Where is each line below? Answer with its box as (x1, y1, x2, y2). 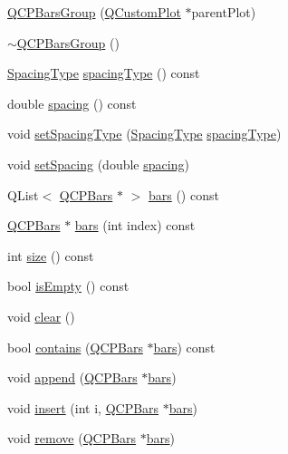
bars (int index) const (74, 216, 196, 235)
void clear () (7, 306, 75, 325)
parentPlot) (191, 3, 256, 21)
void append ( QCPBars (7, 368, 138, 387)
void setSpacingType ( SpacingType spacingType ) (7, 124, 282, 143)
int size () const (7, 246, 94, 265)
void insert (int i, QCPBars (7, 398, 159, 417)
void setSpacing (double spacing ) (7, 154, 189, 173)
